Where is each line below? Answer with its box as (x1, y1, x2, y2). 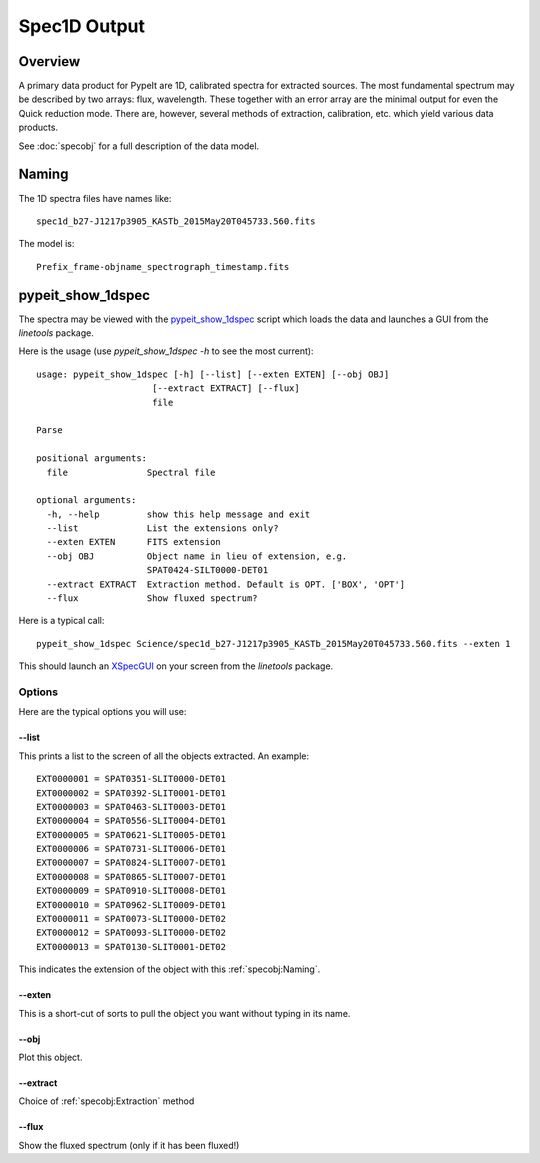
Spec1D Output (18, 15, 145, 37)
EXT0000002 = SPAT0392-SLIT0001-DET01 (36, 787, 227, 799)
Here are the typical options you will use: (18, 706, 187, 718)
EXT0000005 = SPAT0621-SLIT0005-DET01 (36, 829, 227, 840)
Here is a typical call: (18, 615, 105, 627)
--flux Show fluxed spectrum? (46, 593, 259, 604)
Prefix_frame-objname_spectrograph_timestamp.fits (36, 261, 290, 272)
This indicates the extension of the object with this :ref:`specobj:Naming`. (18, 963, 321, 975)
